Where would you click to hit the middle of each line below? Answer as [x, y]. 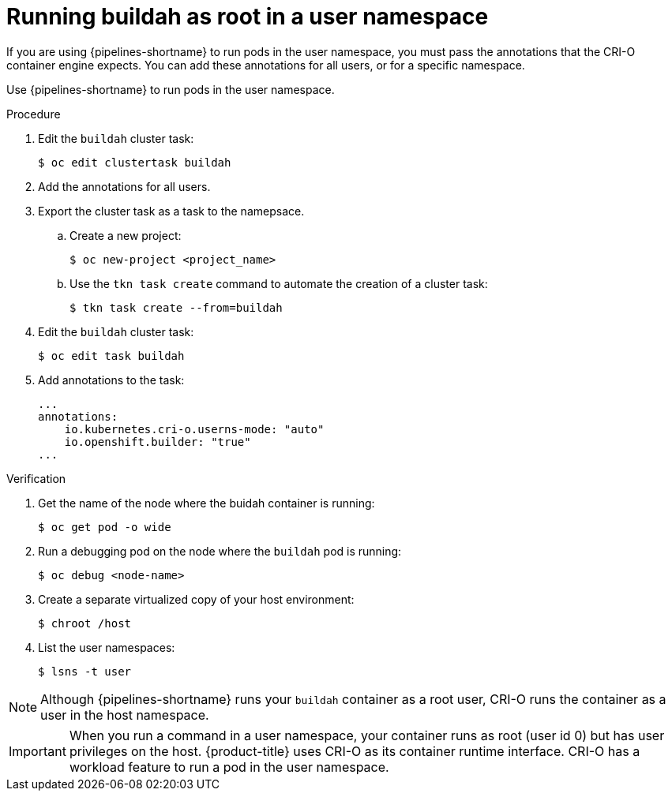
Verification [36, 478]
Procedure [34, 114]
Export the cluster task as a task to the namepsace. [171, 211]
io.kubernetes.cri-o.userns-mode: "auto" [194, 429]
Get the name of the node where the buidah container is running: [206, 503]
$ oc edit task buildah [111, 355]
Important [38, 751]
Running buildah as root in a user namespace [248, 17]
